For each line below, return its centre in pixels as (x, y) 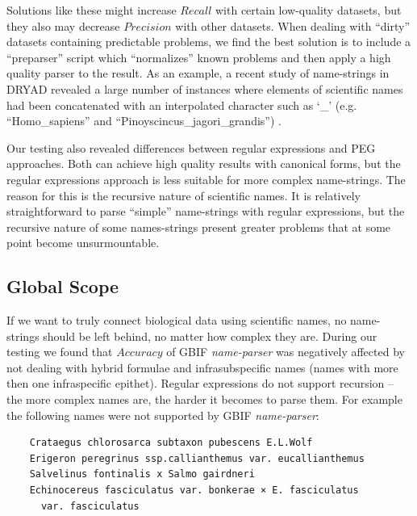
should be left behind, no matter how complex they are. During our (210, 336)
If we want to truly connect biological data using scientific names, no (177, 320)
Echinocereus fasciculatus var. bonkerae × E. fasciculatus (194, 491)
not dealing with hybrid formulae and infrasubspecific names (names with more (202, 367)
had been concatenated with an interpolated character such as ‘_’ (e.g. (182, 105)
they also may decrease (63, 25)
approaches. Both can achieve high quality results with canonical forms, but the (204, 164)
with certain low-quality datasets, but (308, 10)
